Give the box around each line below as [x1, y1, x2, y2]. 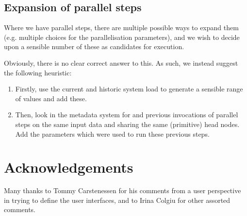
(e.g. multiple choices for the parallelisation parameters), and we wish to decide [4, 32, 240, 42]
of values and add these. [15, 93, 87, 103]
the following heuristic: [4, 67, 72, 77]
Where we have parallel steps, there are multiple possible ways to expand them [4, 22, 239, 33]
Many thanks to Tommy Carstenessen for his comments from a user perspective [4, 185, 241, 196]
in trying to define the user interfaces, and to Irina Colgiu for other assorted [4, 195, 231, 205]
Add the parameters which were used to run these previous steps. [15, 128, 210, 139]
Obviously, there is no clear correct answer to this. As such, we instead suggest [4, 57, 238, 68]
